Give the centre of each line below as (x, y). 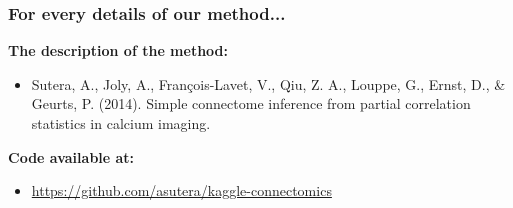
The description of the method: (118, 50)
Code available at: (71, 156)
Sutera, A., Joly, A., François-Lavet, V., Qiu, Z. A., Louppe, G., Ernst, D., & (268, 83)
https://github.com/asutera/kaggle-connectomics (181, 190)
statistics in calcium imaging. (121, 123)
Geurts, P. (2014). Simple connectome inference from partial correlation (251, 103)
